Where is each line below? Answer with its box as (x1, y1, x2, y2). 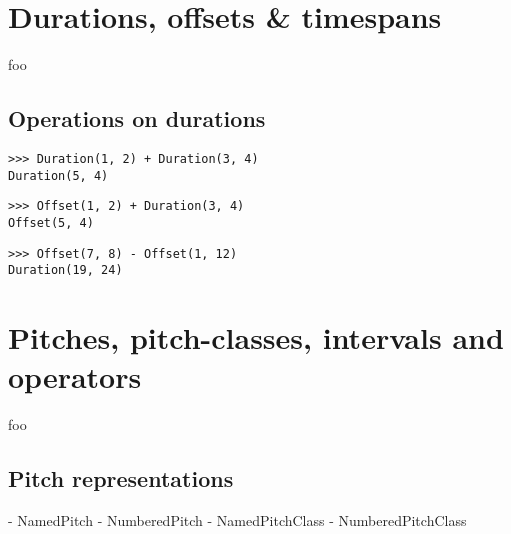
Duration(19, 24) (8, 263, 123, 278)
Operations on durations (8, 103, 266, 134)
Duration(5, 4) (8, 168, 109, 183)
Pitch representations (8, 463, 234, 494)
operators (8, 356, 142, 397)
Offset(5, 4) (8, 215, 94, 230)
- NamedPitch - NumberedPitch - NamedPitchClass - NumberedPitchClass (8, 509, 467, 530)
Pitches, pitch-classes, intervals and (8, 317, 504, 358)
